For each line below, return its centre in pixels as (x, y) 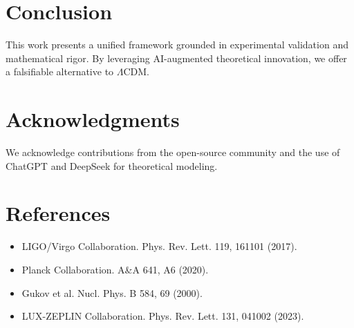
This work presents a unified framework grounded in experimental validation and (177, 45)
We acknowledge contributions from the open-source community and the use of (173, 152)
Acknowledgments (93, 119)
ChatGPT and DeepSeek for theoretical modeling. (112, 165)
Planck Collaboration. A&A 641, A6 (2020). (115, 269)
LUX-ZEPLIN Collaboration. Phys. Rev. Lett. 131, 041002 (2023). (163, 316)
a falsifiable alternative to (60, 71)
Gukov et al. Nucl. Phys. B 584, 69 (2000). (112, 292)
